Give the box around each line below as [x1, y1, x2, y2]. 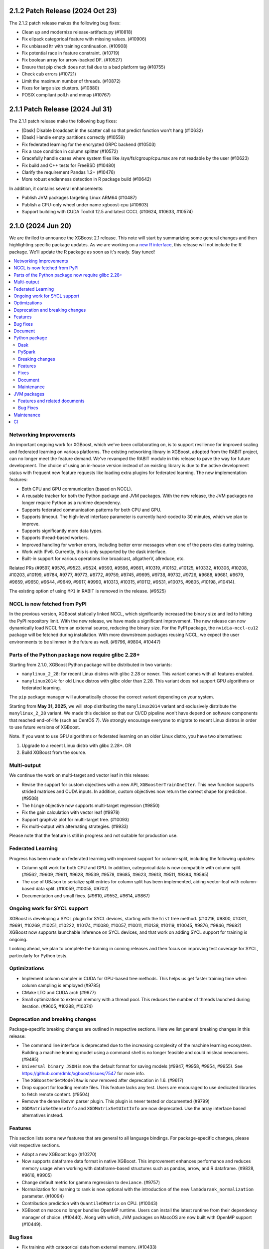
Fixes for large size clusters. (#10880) [21, 85, 100, 91]
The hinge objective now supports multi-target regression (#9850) [21, 802, 160, 808]
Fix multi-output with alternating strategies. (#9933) [21, 823, 129, 829]
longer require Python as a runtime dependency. [21, 500, 121, 506]
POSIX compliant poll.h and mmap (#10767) [21, 92, 111, 98]
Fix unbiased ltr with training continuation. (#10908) [21, 43, 128, 49]
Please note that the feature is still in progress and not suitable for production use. [9, 832, 178, 839]
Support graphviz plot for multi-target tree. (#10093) [21, 816, 130, 822]
